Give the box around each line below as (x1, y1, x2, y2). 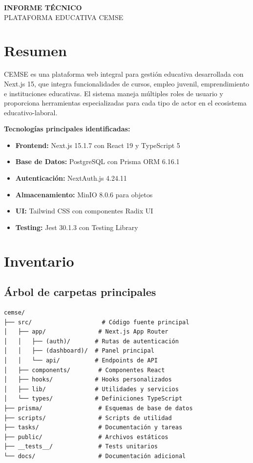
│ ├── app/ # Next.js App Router (4, 328, 169, 336)
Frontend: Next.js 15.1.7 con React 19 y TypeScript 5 (15, 140, 180, 150)
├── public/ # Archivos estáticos (4, 433, 169, 441)
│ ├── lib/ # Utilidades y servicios (4, 385, 179, 393)
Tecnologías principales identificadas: (4, 124, 130, 134)
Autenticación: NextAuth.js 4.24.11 (15, 173, 127, 183)
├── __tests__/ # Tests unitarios (4, 443, 158, 450)
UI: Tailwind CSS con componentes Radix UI (15, 206, 153, 216)
